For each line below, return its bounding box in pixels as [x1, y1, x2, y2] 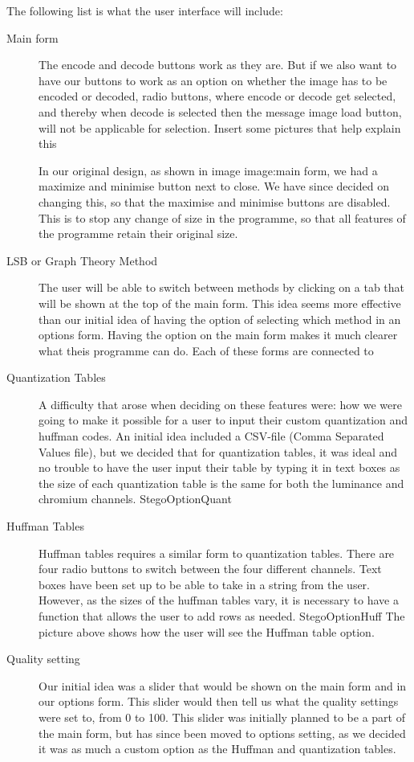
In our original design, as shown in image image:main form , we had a [39, 162, 378, 178]
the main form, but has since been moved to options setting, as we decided [39, 724, 406, 741]
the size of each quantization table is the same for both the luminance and [39, 474, 404, 491]
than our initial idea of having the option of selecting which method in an [39, 310, 401, 327]
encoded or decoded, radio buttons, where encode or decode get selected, [39, 88, 396, 104]
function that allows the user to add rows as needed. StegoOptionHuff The [39, 608, 405, 624]
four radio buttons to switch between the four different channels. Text [39, 560, 382, 577]
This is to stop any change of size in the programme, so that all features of [39, 209, 406, 226]
